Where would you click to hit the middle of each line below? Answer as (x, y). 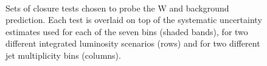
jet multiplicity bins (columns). (63, 55)
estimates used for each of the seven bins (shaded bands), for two (127, 31)
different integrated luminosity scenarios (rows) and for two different (133, 43)
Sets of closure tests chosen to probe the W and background (117, 8)
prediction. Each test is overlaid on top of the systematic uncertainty (134, 20)
